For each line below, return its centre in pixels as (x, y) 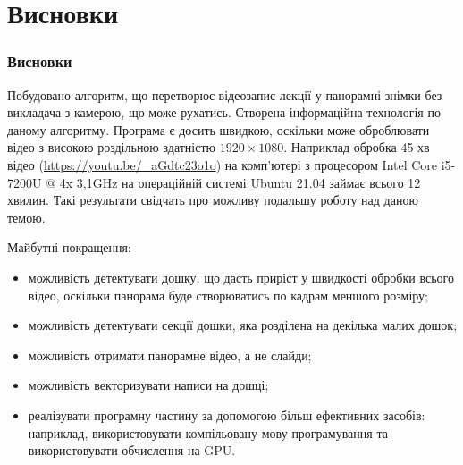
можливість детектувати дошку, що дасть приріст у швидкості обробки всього (241, 277)
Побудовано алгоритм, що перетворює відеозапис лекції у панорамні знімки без (225, 94)
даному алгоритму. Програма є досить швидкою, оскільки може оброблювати (219, 129)
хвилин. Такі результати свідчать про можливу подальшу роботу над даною (213, 200)
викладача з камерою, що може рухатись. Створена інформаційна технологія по (224, 112)
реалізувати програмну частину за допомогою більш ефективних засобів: (227, 414)
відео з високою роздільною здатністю (112, 147)
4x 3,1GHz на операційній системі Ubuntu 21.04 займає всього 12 (240, 182)
